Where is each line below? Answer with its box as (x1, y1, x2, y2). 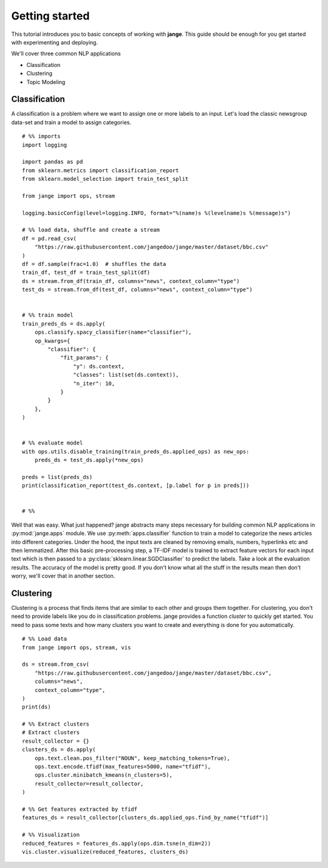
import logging (22, 141, 67, 149)
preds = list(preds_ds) (22, 474, 93, 480)
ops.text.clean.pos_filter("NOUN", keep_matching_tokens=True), (34, 755, 230, 761)
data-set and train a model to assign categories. (11, 119, 132, 126)
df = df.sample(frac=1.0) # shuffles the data (22, 261, 166, 268)
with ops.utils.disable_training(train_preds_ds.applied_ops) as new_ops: (22, 448, 250, 455)
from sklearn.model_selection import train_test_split (22, 175, 189, 183)
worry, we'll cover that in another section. (11, 572, 115, 579)
